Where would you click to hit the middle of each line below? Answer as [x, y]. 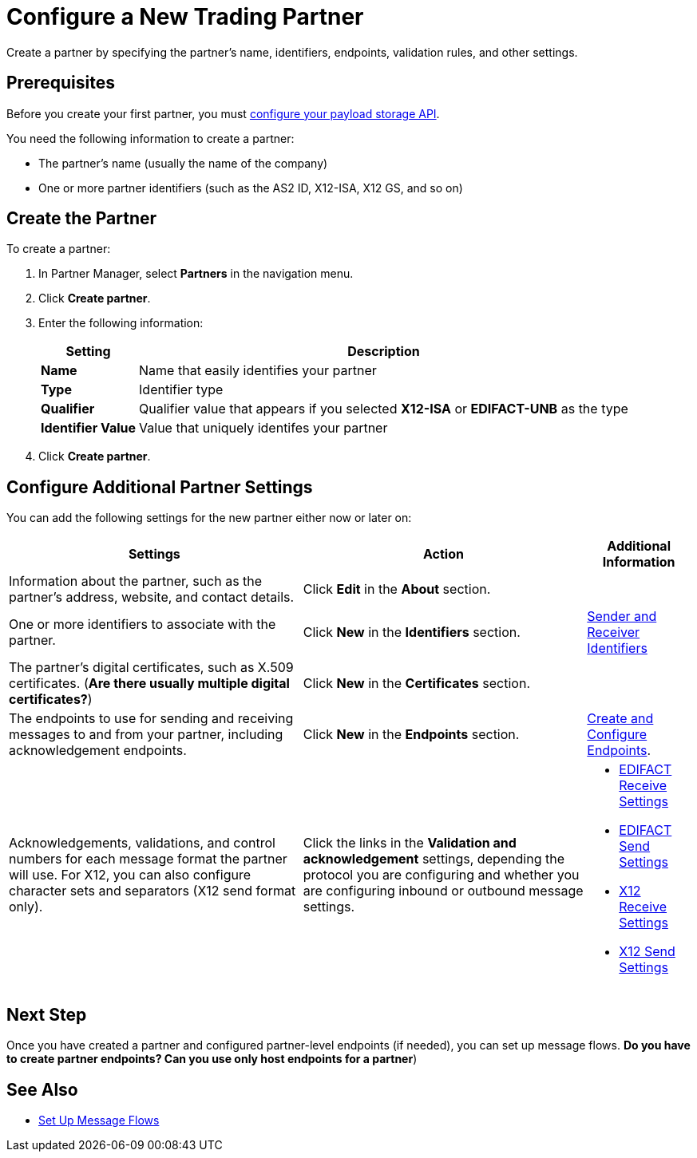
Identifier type [181, 390]
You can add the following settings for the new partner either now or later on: [209, 518]
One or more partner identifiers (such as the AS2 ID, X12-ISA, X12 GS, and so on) [251, 188]
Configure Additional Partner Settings [160, 487]
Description [384, 352]
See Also [42, 1089]
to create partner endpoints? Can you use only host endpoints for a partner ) [212, 1059]
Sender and [622, 617]
